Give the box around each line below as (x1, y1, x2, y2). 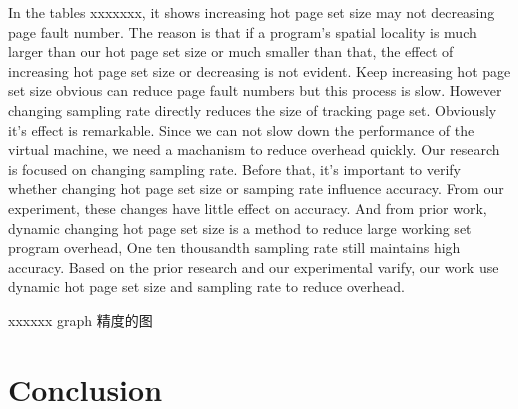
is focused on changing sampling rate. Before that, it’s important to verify (8, 158, 461, 179)
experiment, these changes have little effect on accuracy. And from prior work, (8, 197, 487, 218)
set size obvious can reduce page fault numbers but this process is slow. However (8, 80, 502, 101)
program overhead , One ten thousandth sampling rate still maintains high (8, 237, 461, 258)
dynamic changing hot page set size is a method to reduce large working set (8, 217, 472, 238)
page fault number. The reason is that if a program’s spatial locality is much (8, 21, 477, 42)
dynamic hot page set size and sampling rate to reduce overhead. (8, 276, 405, 297)
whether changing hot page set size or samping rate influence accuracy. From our (8, 178, 504, 199)
